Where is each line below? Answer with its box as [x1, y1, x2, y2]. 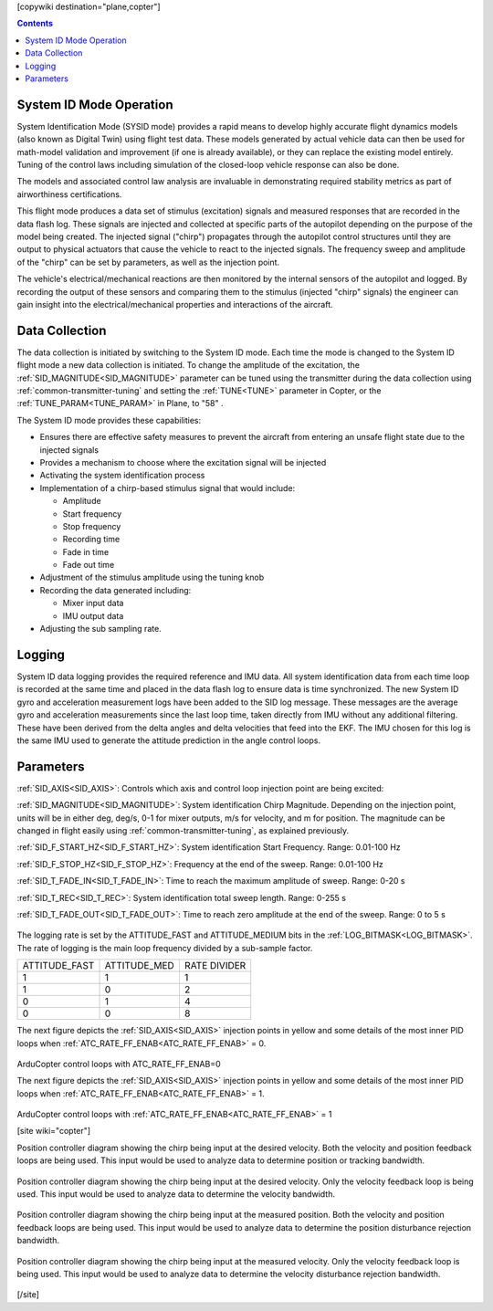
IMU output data [62, 610, 124, 621]
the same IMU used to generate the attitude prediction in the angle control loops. [16, 735, 321, 746]
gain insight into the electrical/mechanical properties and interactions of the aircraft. [16, 299, 333, 309]
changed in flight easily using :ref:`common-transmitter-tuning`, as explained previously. [16, 824, 350, 835]
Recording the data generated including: [39, 584, 192, 595]
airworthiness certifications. [16, 188, 122, 200]
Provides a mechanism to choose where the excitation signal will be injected [39, 456, 327, 467]
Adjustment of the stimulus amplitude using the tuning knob [39, 572, 265, 583]
